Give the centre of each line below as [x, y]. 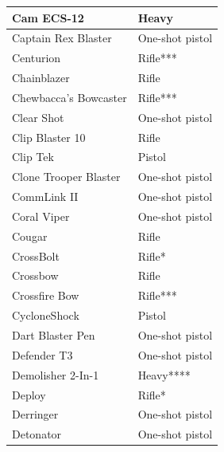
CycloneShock [46, 315]
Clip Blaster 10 [49, 137]
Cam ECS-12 [48, 17]
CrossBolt [36, 255]
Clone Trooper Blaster [66, 177]
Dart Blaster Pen [54, 335]
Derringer [35, 414]
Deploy [29, 394]
